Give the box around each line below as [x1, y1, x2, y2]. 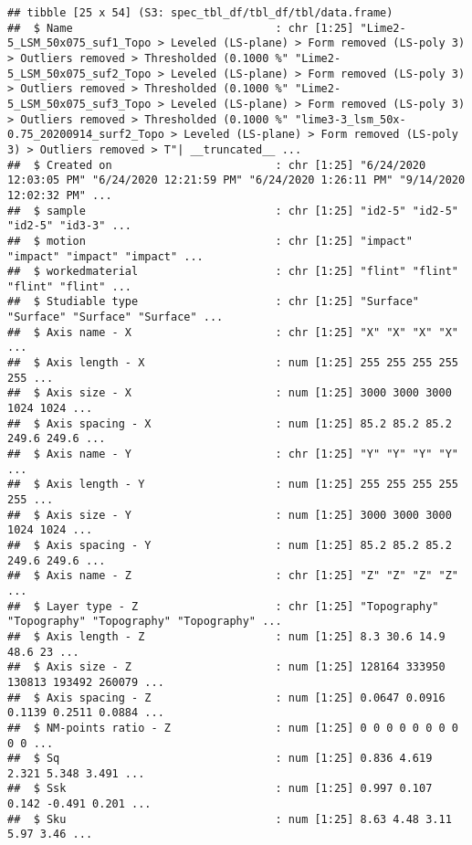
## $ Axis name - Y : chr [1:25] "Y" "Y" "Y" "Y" [7, 448, 458, 461]
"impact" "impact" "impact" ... [7, 249, 204, 263]
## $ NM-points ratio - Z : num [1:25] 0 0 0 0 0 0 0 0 [7, 721, 458, 734]
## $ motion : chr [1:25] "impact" [7, 234, 413, 248]
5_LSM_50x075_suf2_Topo [7, 67, 152, 80]
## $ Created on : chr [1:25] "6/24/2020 [7, 158, 426, 172]
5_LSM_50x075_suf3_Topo [7, 97, 152, 111]
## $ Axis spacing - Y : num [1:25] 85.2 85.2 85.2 [7, 538, 452, 552]
